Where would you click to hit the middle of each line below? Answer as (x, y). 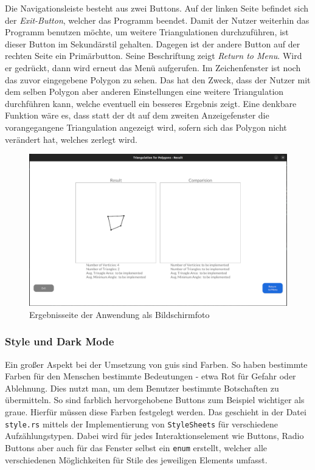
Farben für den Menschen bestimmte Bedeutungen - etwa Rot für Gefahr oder (151, 376)
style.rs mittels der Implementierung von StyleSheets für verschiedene (141, 423)
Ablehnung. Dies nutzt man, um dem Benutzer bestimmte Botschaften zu (142, 388)
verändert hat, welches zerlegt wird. (71, 139)
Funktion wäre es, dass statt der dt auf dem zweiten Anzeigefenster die (137, 115)
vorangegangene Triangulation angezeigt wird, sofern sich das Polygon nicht (146, 127)
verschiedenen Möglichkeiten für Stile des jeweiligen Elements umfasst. (136, 459)
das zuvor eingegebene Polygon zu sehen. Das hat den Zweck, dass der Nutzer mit (158, 79)
